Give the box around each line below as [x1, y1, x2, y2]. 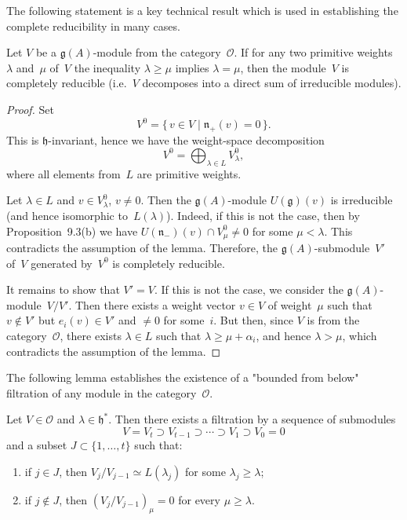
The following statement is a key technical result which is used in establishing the [6, 2, 398, 18]
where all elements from [6, 165, 121, 181]
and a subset [6, 437, 67, 453]
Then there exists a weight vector [74, 296, 236, 313]
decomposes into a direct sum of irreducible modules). [142, 75, 402, 91]
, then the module [240, 59, 326, 75]
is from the [307, 312, 360, 328]
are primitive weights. [136, 165, 242, 181]
